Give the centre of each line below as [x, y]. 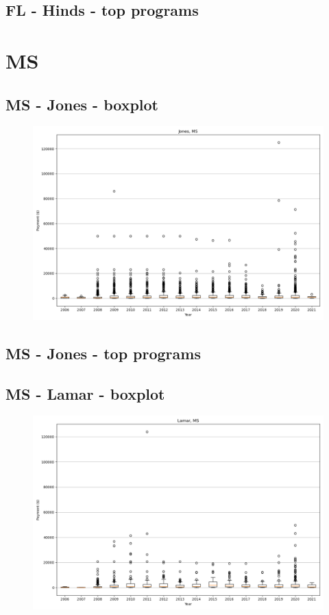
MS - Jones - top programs [103, 353]
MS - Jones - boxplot [82, 104]
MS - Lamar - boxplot [85, 393]
